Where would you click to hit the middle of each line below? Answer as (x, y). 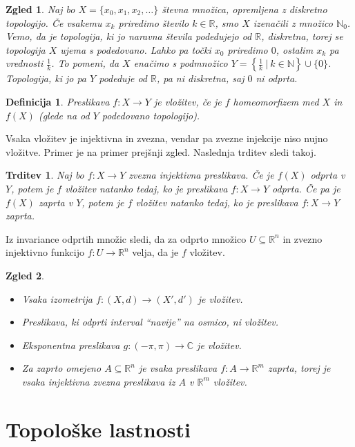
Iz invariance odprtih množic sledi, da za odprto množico (126, 238)
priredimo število (154, 22)
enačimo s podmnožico (181, 63)
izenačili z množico (293, 22)
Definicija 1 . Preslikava (58, 101)
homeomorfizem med (276, 101)
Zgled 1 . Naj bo (40, 9)
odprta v (328, 175)
